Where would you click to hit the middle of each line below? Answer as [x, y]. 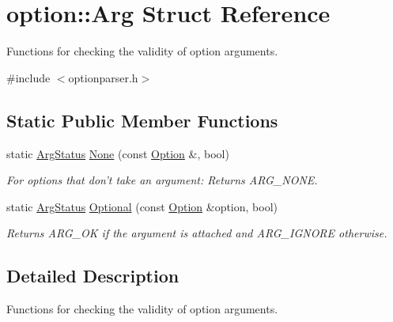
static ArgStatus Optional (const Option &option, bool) [142, 206]
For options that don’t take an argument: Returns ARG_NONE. [162, 180]
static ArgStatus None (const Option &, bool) [118, 153]
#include [28, 77]
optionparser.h [103, 77]
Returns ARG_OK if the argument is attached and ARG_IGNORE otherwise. [197, 233]
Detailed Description [93, 276]
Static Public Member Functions [142, 120]
